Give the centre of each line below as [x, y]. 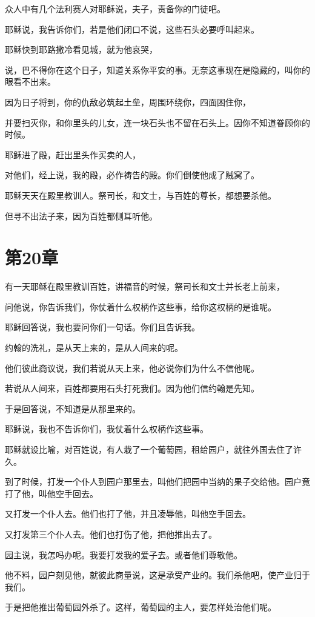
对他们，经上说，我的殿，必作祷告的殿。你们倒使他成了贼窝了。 [132, 175]
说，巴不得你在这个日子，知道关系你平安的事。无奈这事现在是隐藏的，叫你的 [157, 69]
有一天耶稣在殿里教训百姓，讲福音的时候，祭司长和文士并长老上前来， [145, 286]
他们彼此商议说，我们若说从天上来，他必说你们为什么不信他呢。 [132, 368]
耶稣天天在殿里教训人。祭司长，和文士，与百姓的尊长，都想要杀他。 [141, 195]
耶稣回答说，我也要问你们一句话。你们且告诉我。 [102, 327]
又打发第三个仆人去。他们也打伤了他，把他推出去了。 [111, 534]
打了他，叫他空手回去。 [51, 493]
